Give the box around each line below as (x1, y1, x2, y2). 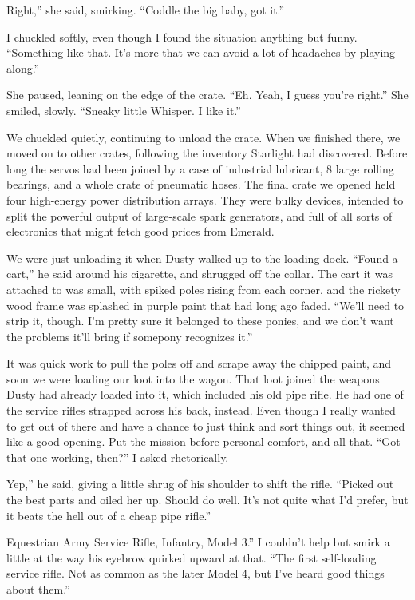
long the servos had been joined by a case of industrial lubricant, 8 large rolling (6, 160, 394, 177)
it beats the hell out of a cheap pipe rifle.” (6, 507, 211, 523)
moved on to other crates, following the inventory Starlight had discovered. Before (6, 145, 408, 161)
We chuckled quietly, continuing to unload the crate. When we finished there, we (6, 129, 401, 145)
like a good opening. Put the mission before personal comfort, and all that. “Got (6, 433, 401, 450)
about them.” (6, 581, 70, 597)
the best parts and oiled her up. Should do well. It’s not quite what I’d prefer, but (6, 491, 409, 508)
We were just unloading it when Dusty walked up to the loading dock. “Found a (6, 249, 398, 266)
